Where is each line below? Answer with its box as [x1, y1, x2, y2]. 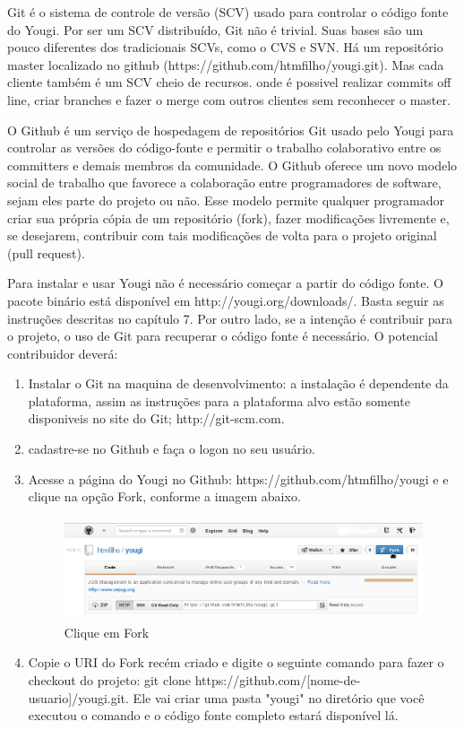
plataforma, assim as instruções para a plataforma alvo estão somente [28, 391, 410, 410]
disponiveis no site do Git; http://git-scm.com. [28, 409, 285, 428]
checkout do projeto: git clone [28, 671, 192, 689]
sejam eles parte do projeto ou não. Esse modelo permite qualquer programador [7, 190, 445, 209]
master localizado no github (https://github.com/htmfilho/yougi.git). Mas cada [7, 55, 444, 74]
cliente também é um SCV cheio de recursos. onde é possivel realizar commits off [7, 73, 451, 91]
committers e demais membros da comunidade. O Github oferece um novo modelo [7, 155, 458, 174]
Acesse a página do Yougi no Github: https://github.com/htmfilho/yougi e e [28, 469, 449, 488]
